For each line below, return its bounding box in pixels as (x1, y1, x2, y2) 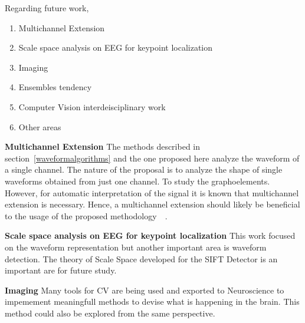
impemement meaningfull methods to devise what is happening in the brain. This (5, 295, 300, 308)
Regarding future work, (5, 2, 89, 14)
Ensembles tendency (18, 81, 92, 93)
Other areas (18, 120, 61, 133)
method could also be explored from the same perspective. (5, 306, 215, 319)
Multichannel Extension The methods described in (5, 140, 201, 153)
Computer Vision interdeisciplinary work (18, 100, 166, 113)
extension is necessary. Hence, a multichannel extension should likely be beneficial (5, 198, 300, 210)
